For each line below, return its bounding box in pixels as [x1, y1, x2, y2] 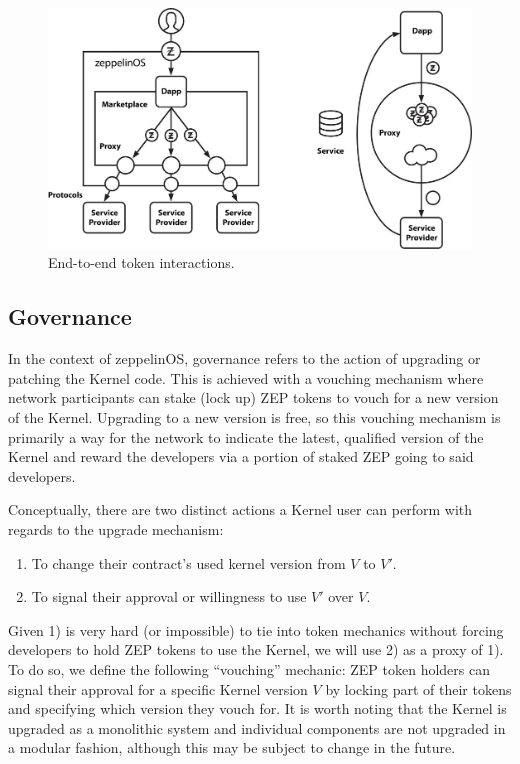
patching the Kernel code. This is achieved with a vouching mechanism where [8, 367, 484, 388]
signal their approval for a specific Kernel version [8, 678, 308, 699]
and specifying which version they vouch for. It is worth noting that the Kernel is [8, 698, 507, 719]
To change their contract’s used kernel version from [31, 552, 346, 573]
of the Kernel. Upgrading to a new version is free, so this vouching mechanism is [8, 406, 501, 427]
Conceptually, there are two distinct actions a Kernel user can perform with [8, 499, 473, 520]
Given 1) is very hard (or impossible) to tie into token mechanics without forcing [8, 619, 504, 640]
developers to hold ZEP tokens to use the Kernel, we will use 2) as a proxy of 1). [8, 639, 504, 660]
